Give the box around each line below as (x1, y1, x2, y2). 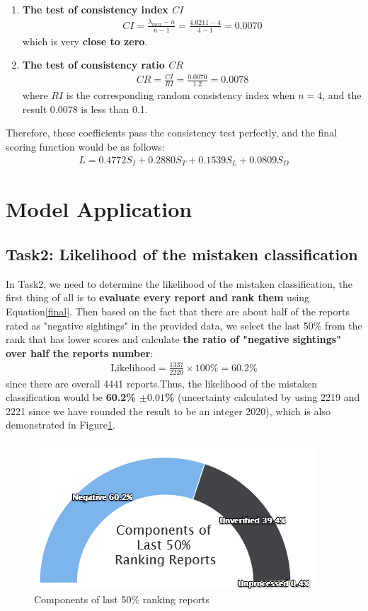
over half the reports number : (6, 345, 154, 360)
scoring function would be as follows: (6, 139, 165, 154)
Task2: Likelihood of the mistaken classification (6, 243, 358, 264)
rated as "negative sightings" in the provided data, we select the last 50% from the (6, 318, 362, 332)
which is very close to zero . (22, 33, 148, 48)
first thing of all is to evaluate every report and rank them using (6, 290, 310, 305)
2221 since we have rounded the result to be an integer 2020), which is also (6, 403, 330, 418)
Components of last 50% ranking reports (34, 591, 210, 606)
